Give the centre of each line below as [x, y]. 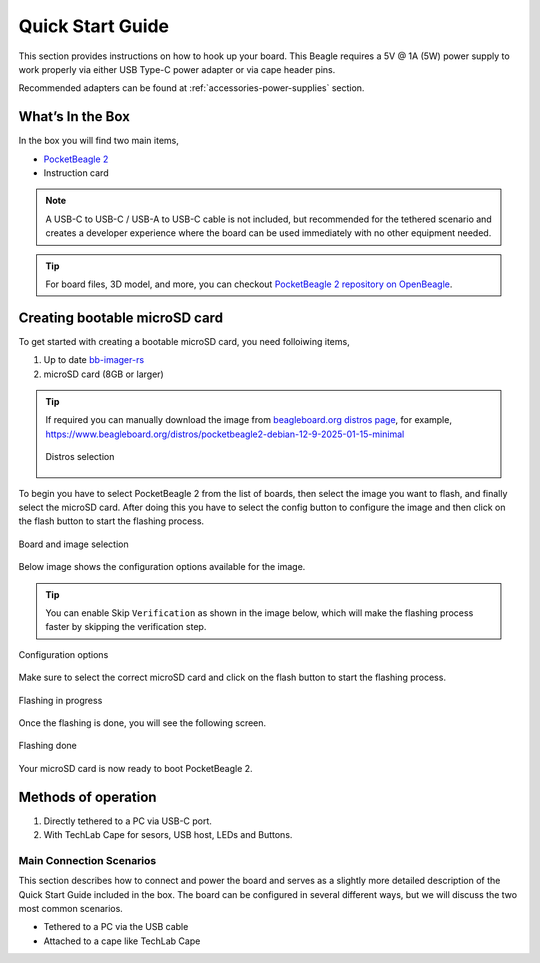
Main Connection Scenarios [87, 860]
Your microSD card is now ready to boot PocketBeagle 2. [136, 768]
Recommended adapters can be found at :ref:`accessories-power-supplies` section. [191, 88]
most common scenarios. [71, 908]
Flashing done [47, 746]
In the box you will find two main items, [99, 141]
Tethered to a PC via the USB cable [116, 927]
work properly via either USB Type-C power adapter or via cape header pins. [177, 69]
